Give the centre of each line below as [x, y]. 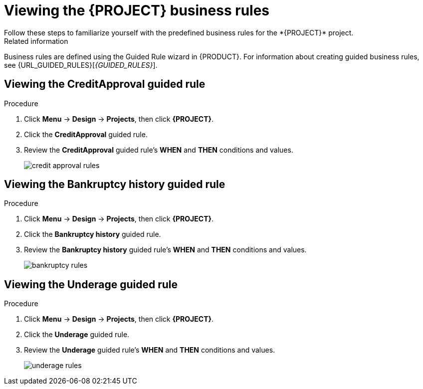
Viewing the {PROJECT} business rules [137, 10]
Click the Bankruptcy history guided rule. [93, 234]
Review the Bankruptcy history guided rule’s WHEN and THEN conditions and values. [165, 250]
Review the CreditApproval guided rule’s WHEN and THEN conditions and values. [159, 150]
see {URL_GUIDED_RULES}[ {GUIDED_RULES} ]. [81, 65]
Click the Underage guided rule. [77, 335]
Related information [36, 41]
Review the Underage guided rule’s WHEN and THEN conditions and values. [150, 350]
